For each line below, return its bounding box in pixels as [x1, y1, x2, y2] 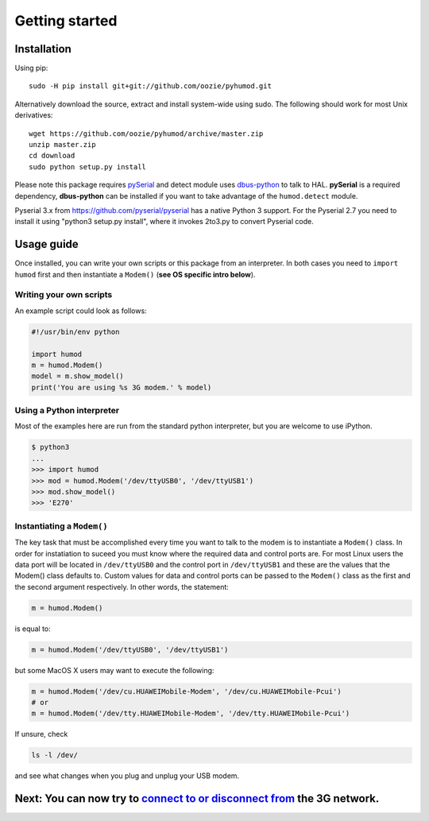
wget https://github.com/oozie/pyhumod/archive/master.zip [29, 129, 264, 138]
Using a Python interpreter [14, 405, 119, 416]
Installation [14, 42, 71, 56]
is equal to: [14, 624, 51, 633]
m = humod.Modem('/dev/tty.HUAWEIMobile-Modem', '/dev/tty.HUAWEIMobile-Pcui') [31, 709, 350, 718]
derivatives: [14, 110, 53, 120]
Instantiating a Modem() [14, 521, 108, 532]
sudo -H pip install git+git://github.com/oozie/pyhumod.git [29, 82, 272, 91]
